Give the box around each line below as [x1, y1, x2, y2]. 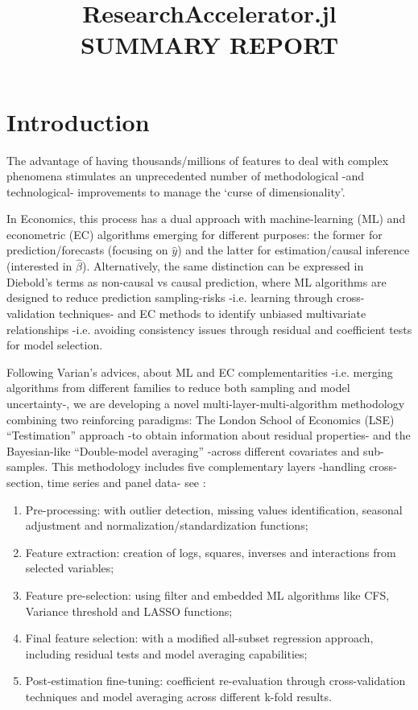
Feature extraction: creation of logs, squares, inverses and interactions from [25, 543, 396, 560]
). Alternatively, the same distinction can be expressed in [82, 258, 364, 275]
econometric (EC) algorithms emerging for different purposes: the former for [6, 225, 383, 242]
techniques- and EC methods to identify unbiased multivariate [58, 305, 366, 322]
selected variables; [25, 559, 114, 576]
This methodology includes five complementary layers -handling [52, 458, 366, 475]
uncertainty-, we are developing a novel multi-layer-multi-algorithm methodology [6, 395, 405, 412]
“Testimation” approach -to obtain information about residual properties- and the [6, 427, 411, 444]
